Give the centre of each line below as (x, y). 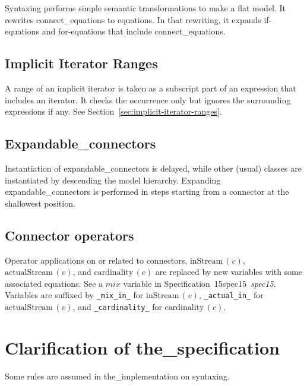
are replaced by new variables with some (229, 272)
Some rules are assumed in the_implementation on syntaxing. (117, 376)
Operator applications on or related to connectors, (96, 260)
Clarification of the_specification (143, 347)
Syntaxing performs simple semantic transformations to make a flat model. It (145, 8)
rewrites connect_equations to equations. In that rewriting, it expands (133, 19)
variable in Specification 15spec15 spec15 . (200, 283)
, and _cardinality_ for (117, 306)
